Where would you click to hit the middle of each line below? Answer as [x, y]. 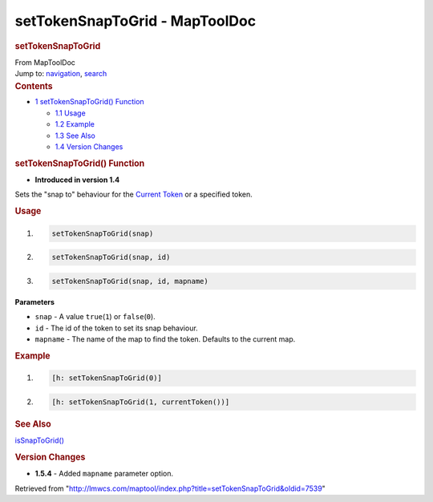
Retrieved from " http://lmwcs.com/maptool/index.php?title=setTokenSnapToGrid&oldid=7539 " [170, 488]
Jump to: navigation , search [61, 74]
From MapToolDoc [45, 62]
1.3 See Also [75, 136]
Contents [34, 86]
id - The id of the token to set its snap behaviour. [116, 328]
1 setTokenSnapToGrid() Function [89, 102]
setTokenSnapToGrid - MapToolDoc [136, 21]
